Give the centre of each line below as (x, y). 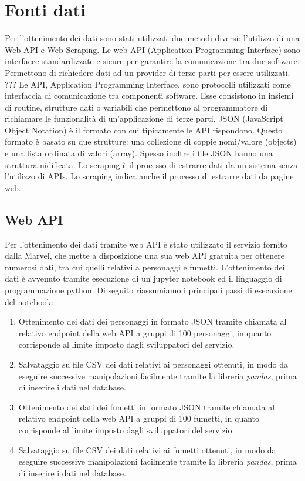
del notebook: (29, 301)
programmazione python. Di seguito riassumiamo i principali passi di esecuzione (148, 290)
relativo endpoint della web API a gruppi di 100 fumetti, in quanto (139, 418)
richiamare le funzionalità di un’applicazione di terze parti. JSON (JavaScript (144, 118)
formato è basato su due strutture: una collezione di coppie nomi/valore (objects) (151, 141)
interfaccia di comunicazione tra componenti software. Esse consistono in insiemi (149, 96)
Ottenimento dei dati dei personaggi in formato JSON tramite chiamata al (152, 321)
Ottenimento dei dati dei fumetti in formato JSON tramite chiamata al (147, 407)
